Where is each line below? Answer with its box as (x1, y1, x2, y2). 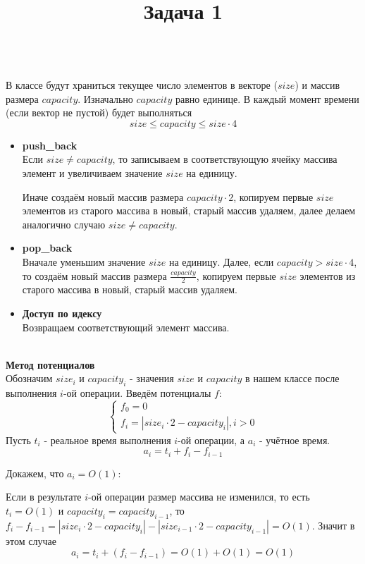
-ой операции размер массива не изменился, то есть (88, 489, 310, 504)
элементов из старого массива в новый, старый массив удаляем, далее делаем (22, 203, 356, 218)
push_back (22, 137, 78, 152)
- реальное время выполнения (44, 432, 171, 447)
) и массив (295, 77, 340, 92)
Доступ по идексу (22, 305, 102, 320)
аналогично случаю (22, 216, 106, 231)
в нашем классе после (245, 371, 340, 386)
